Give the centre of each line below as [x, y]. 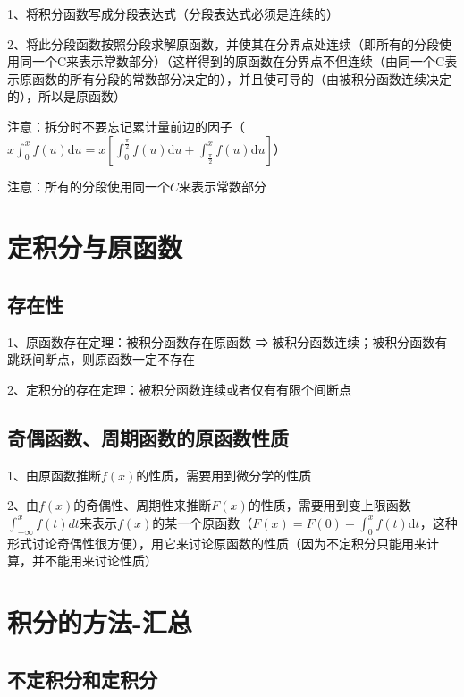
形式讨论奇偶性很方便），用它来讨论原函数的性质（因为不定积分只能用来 [217, 543]
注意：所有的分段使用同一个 [89, 186]
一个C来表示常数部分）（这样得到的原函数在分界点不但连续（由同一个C [238, 61]
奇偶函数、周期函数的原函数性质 [148, 437]
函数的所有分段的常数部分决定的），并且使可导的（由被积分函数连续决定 [241, 78]
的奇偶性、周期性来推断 [143, 505]
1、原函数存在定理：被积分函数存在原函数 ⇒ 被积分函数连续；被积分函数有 [228, 341]
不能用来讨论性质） [101, 561]
